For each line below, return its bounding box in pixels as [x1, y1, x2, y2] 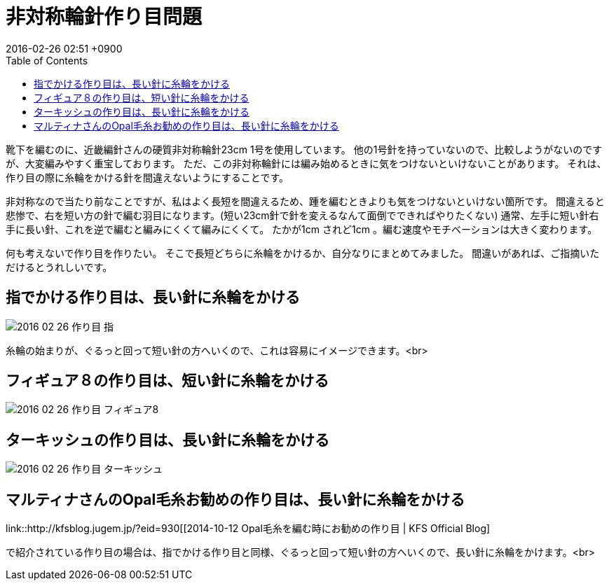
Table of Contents [6, 54, 88, 67]
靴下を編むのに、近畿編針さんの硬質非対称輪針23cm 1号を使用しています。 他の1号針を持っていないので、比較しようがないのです [6, 143, 603, 155]
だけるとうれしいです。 [6, 260, 113, 273]
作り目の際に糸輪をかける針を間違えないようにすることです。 [6, 171, 289, 183]
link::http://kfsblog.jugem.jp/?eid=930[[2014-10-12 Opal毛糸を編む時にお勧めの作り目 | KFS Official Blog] [6, 522, 491, 535]
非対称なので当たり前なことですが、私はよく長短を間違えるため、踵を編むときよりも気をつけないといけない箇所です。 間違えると [6, 195, 605, 207]
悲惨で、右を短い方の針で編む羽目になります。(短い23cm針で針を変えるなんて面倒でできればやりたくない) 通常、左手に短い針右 [6, 209, 599, 221]
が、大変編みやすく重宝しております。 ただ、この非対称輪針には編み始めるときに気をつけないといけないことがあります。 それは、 [6, 157, 607, 169]
